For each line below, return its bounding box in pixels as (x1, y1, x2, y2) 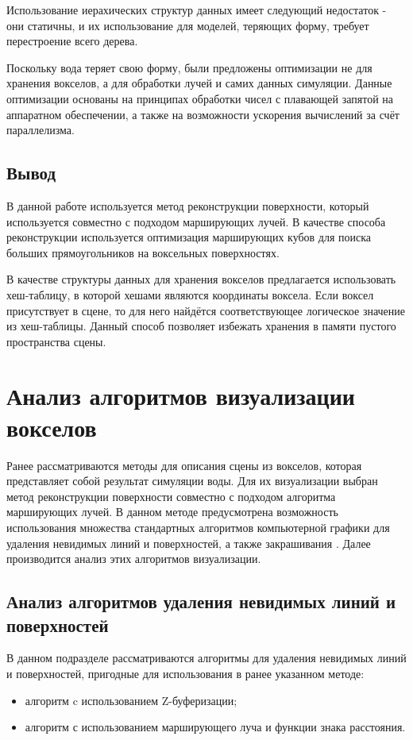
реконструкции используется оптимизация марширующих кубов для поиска (6, 229, 372, 245)
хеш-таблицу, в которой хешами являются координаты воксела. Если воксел (6, 286, 374, 303)
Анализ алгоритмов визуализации (6, 380, 355, 412)
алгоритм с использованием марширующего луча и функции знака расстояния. (25, 719, 406, 735)
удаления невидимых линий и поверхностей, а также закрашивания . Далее (6, 534, 371, 551)
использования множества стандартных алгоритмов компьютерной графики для (6, 518, 390, 535)
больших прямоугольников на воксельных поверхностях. (6, 244, 280, 260)
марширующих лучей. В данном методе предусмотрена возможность (6, 503, 338, 520)
